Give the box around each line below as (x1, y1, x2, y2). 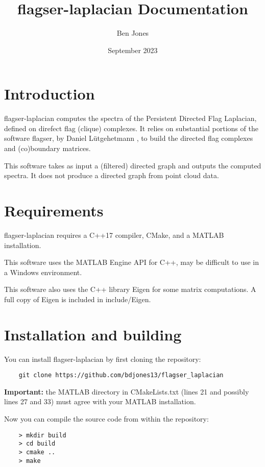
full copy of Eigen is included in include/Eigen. (4, 293, 151, 304)
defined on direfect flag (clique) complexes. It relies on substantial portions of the (4, 122, 258, 133)
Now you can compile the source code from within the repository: (4, 413, 209, 424)
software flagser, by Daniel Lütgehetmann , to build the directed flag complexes (4, 133, 253, 143)
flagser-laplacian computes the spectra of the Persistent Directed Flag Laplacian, (4, 113, 257, 124)
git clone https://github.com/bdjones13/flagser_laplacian (18, 372, 224, 379)
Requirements (4, 200, 104, 220)
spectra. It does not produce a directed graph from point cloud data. (4, 170, 219, 181)
